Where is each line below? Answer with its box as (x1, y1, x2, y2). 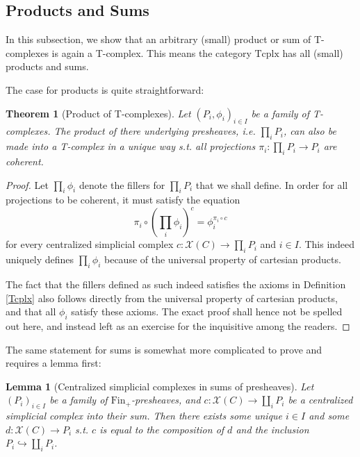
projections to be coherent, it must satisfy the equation (6, 192, 240, 207)
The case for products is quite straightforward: (6, 82, 204, 97)
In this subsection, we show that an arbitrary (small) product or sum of (6, 32, 311, 47)
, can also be (283, 124, 336, 138)
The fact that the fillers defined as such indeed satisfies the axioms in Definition (6, 277, 346, 292)
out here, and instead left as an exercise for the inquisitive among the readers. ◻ (6, 319, 350, 333)
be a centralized (288, 392, 353, 407)
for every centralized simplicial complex (6, 237, 174, 251)
